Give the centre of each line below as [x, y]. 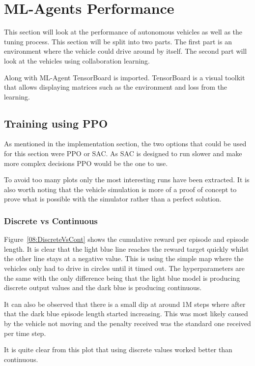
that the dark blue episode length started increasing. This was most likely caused [126, 314]
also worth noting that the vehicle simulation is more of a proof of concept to [120, 189]
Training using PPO [56, 123]
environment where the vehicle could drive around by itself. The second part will [126, 51]
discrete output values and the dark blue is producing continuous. [103, 287]
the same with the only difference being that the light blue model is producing [122, 278]
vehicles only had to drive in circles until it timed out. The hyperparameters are [125, 268]
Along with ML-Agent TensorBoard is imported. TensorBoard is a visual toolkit [125, 77]
